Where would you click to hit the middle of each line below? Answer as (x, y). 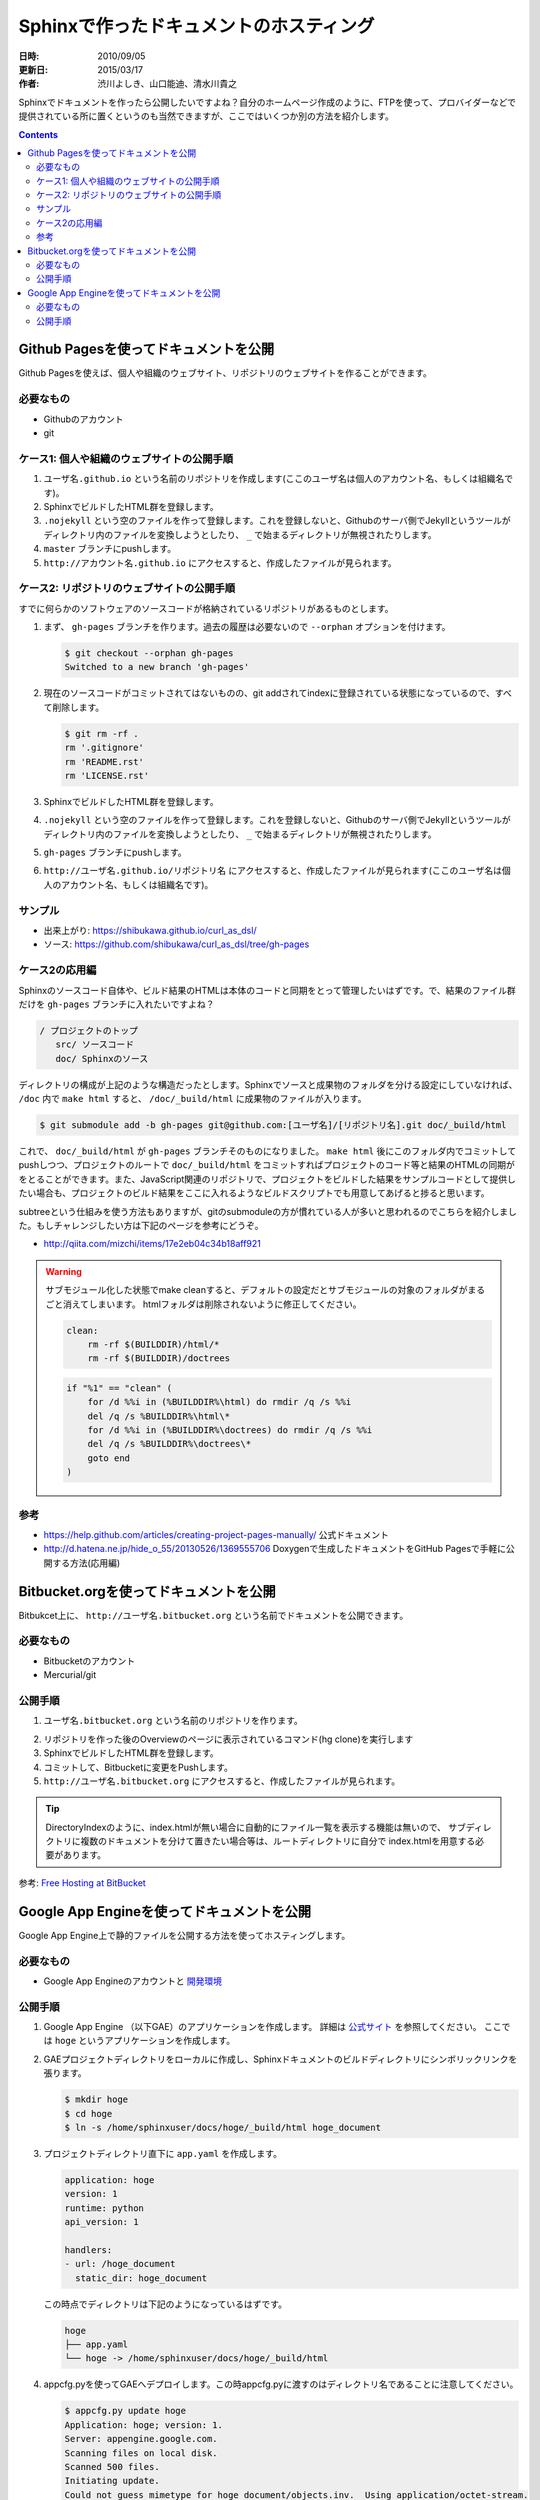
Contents (38, 134)
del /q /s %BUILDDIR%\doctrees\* (169, 1444)
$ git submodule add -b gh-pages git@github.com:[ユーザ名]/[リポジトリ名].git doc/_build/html (273, 1125)
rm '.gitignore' (104, 748)
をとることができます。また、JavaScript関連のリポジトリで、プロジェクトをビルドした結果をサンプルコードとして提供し (267, 1179)
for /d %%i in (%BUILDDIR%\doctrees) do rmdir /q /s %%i (230, 1430)
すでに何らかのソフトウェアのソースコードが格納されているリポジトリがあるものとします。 (206, 608)
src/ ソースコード (95, 1044)
